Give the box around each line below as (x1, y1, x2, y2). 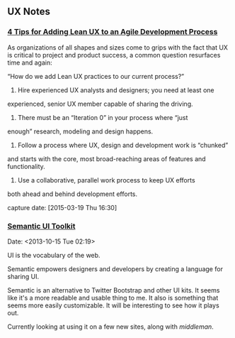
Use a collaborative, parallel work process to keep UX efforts (17, 175, 196, 184)
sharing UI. (7, 272, 40, 280)
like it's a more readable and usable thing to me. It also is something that (7, 293, 219, 302)
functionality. (7, 162, 46, 170)
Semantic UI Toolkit (7, 221, 76, 231)
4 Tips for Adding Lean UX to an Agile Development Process (7, 27, 218, 37)
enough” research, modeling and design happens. (7, 127, 154, 136)
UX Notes (7, 6, 51, 18)
